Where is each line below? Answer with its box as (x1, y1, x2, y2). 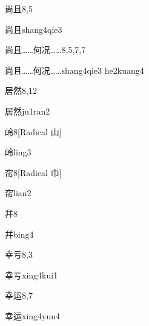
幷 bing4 (5, 227, 34, 240)
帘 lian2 (5, 186, 31, 199)
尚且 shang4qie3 (5, 23, 62, 35)
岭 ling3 (5, 146, 31, 158)
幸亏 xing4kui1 (5, 268, 58, 281)
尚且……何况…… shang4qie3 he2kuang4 (5, 63, 144, 76)
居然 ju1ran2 (5, 104, 50, 117)
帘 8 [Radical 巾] (5, 166, 62, 179)
